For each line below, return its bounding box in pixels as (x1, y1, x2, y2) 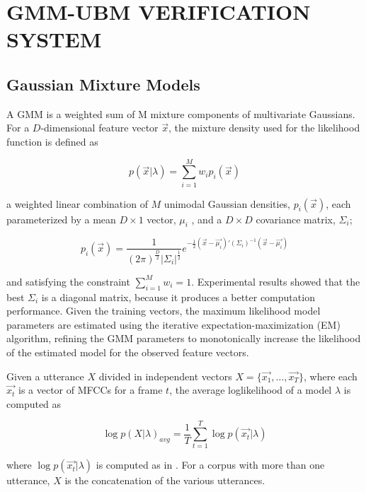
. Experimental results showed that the (191, 274, 360, 288)
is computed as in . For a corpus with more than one (96, 457, 325, 472)
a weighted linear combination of (6, 196, 148, 211)
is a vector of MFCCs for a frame (18, 382, 163, 397)
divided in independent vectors (98, 368, 232, 383)
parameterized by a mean (6, 211, 116, 226)
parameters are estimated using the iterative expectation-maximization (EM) (6, 317, 341, 332)
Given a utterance (6, 368, 84, 383)
